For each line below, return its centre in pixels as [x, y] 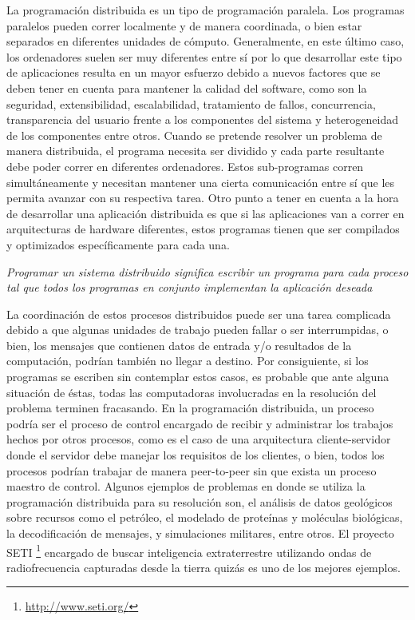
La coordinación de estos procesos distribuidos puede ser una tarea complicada [199, 314]
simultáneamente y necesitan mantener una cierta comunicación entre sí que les [201, 182]
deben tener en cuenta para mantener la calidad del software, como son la [187, 87]
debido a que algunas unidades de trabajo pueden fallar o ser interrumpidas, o [198, 330]
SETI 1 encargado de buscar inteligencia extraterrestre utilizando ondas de [189, 550]
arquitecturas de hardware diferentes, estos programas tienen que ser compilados [203, 229]
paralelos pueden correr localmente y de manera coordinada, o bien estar [184, 25]
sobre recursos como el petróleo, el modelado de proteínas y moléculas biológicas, [205, 517]
